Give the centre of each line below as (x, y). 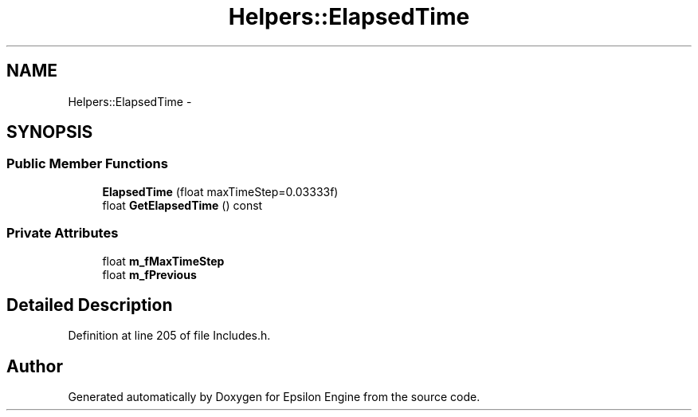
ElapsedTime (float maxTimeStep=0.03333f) (220, 191)
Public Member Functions (87, 164)
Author (35, 366)
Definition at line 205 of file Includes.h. (169, 336)
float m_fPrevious (149, 274)
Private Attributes (63, 233)
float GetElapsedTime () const (182, 205)
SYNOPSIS (50, 132)
